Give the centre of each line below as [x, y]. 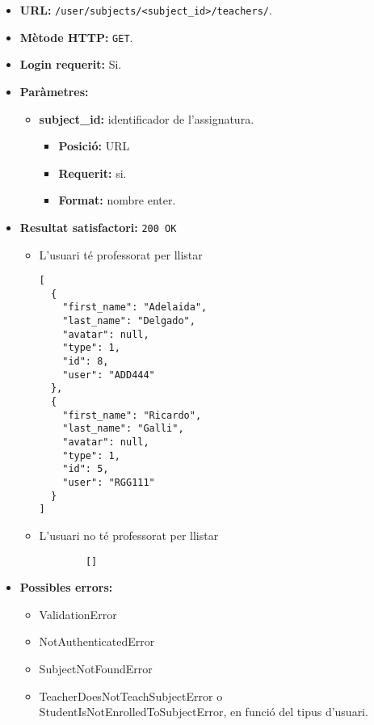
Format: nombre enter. [117, 200]
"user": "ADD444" [109, 375]
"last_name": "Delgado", [129, 321]
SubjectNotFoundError [96, 668]
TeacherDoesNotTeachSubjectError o [131, 695]
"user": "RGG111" [109, 482]
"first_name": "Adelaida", [135, 308]
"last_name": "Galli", [123, 429]
